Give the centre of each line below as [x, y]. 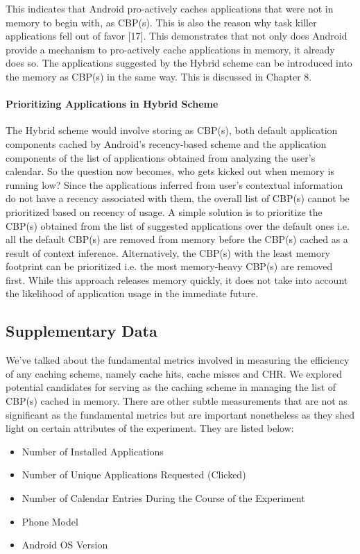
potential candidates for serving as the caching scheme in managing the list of [171, 387]
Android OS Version [65, 545]
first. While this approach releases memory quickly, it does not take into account [177, 279]
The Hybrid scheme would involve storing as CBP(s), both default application [172, 130]
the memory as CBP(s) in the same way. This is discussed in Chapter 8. [159, 76]
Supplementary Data [82, 331]
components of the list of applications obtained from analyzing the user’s [161, 157]
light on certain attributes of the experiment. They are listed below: [150, 428]
